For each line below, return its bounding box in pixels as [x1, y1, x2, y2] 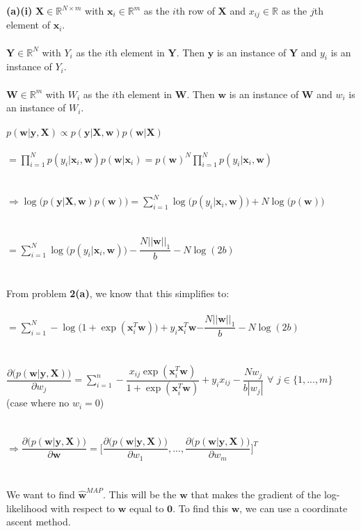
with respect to [50, 500, 115, 515]
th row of [175, 3, 215, 17]
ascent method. [6, 514, 71, 529]
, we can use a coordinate [239, 500, 348, 515]
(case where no [6, 395, 70, 410]
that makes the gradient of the [191, 486, 321, 501]
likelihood [6, 500, 48, 515]
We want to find [6, 486, 75, 501]
